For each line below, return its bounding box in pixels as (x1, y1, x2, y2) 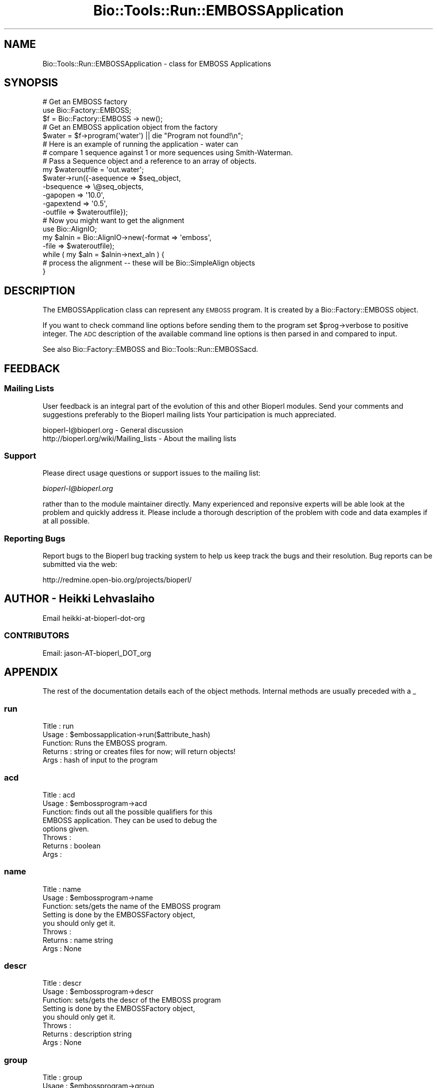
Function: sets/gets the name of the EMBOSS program (42, 901, 221, 910)
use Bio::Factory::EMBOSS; (42, 106, 132, 115)
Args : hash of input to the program (42, 756, 158, 765)
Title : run (42, 722, 74, 731)
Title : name (42, 884, 81, 893)
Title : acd (42, 790, 75, 799)
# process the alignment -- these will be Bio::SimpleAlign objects (42, 259, 255, 268)
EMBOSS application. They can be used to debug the (42, 816, 217, 824)
